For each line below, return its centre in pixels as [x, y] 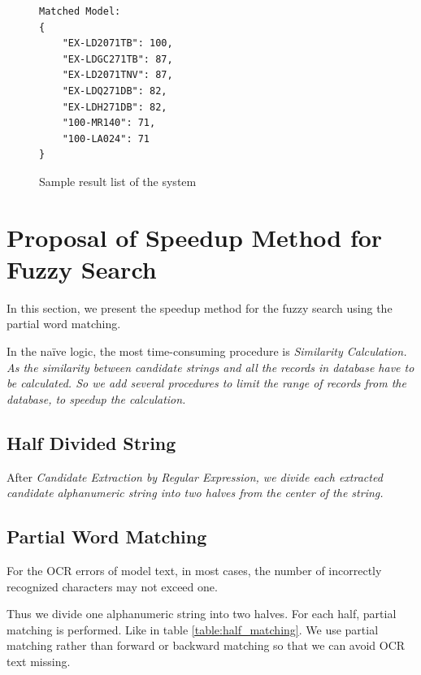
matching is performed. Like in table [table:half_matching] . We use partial [193, 629]
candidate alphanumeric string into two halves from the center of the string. [195, 493]
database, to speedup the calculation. [96, 398]
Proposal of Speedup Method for [195, 237]
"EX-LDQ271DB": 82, [115, 91]
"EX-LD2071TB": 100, [117, 43]
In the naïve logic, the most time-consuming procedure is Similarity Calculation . [207, 351]
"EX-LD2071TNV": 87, [117, 75]
